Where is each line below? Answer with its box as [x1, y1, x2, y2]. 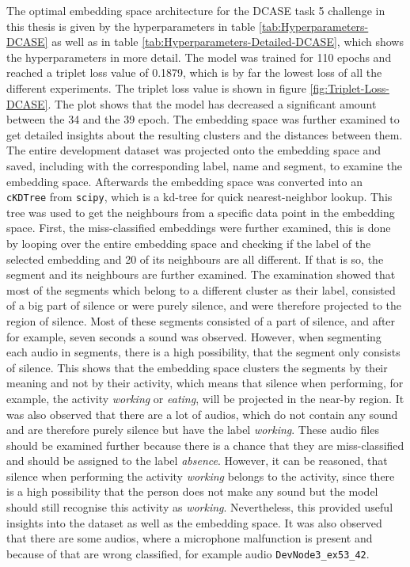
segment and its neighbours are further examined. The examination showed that [6, 266, 396, 283]
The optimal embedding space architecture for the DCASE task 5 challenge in [6, 2, 385, 18]
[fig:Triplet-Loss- [309, 79, 389, 96]
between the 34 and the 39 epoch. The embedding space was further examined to [6, 111, 400, 127]
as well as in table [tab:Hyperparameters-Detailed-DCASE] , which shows [51, 33, 404, 50]
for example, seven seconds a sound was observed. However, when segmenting [6, 328, 382, 344]
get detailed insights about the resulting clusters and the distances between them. [6, 126, 403, 143]
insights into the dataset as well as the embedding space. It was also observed [6, 514, 382, 531]
